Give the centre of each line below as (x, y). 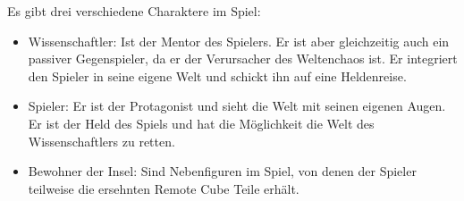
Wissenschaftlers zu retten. (101, 141)
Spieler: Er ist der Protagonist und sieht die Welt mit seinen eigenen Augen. (237, 106)
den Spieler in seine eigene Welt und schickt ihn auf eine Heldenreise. (217, 75)
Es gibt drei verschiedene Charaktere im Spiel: (134, 11)
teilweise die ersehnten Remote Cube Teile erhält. (164, 188)
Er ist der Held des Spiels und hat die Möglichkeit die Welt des (201, 123)
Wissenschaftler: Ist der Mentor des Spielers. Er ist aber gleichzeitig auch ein (239, 41)
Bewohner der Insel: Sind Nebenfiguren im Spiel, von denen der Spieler (222, 171)
